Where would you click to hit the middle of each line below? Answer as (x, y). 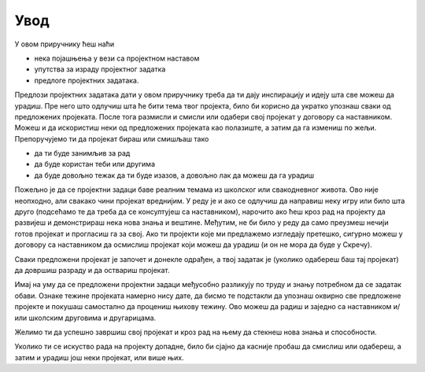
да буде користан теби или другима (95, 164)
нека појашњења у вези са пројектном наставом (117, 58)
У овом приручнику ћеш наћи (64, 44)
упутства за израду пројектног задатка (100, 69)
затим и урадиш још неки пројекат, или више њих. (99, 357)
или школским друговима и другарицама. (85, 318)
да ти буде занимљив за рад (82, 153)
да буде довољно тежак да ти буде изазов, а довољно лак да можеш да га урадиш (174, 175)
